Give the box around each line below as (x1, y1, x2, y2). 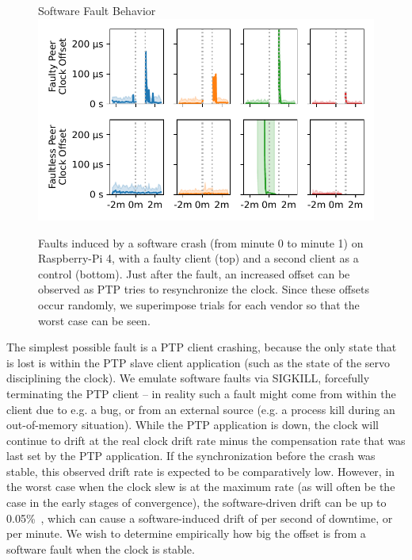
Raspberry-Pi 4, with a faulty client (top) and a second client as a (38, 250, 359, 267)
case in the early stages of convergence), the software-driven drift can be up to (6, 494, 387, 511)
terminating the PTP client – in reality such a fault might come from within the (6, 385, 396, 401)
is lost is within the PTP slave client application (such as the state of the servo (6, 354, 390, 370)
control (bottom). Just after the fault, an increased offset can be (38, 265, 350, 282)
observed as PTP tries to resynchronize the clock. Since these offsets (38, 281, 369, 297)
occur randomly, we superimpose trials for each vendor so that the (38, 296, 360, 313)
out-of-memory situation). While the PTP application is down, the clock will (6, 416, 379, 433)
